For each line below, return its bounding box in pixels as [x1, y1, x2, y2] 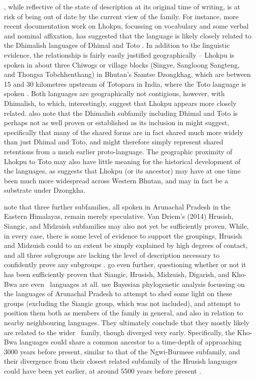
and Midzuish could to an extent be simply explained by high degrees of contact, [4, 240, 248, 250]
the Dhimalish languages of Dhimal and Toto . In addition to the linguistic [4, 40, 230, 50]
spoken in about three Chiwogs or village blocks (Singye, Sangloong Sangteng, [4, 59, 240, 69]
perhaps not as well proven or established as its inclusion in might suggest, [4, 117, 229, 128]
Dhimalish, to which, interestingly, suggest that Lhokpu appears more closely [4, 98, 237, 108]
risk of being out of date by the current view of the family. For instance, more [4, 11, 239, 21]
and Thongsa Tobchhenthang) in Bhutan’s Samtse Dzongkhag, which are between [4, 69, 251, 79]
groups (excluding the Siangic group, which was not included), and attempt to [4, 298, 240, 308]
